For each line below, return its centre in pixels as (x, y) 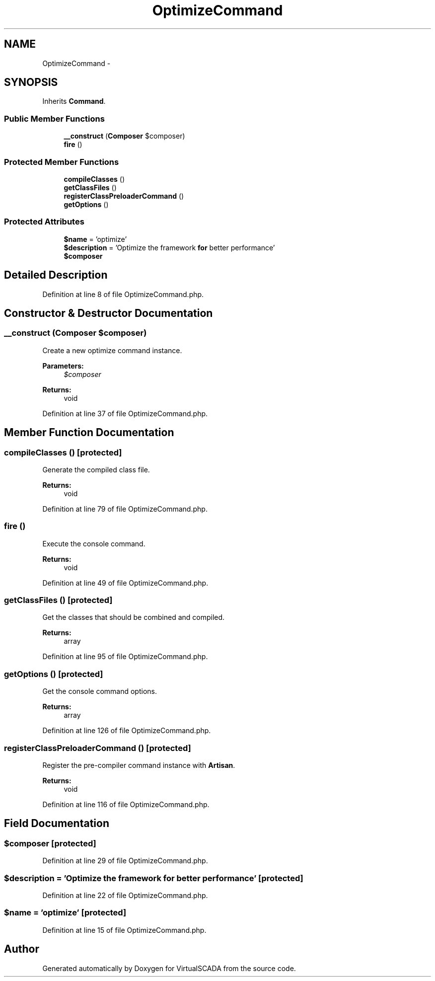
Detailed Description (56, 275)
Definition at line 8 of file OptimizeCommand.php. (123, 294)
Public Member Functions (54, 118)
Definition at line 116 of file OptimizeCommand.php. (126, 804)
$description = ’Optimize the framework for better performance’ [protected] (154, 878)
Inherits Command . (74, 101)
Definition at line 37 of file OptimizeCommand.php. (125, 413)
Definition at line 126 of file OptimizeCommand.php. (127, 731)
